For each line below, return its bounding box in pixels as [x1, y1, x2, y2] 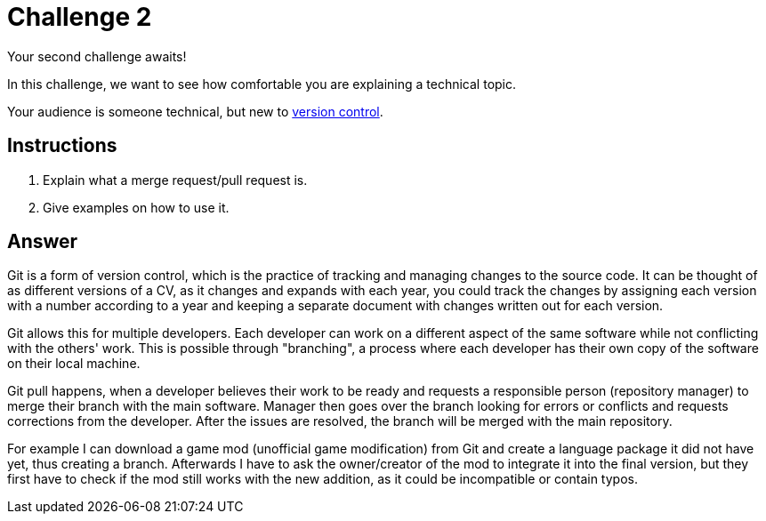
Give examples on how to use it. [43, 199, 230, 215]
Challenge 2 [7, 2, 152, 32]
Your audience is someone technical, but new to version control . [7, 103, 383, 119]
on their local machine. [7, 356, 141, 372]
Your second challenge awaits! [7, 48, 187, 64]
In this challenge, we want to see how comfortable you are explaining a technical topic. [7, 76, 517, 92]
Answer [7, 230, 78, 253]
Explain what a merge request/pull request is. [43, 172, 308, 188]
